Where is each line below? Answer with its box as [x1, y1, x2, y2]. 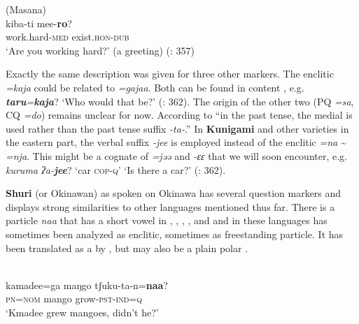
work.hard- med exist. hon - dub [6, 29, 129, 44]
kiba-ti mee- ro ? [6, 15, 72, 30]
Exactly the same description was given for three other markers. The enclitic [6, 66, 334, 81]
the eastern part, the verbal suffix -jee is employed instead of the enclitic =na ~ [6, 135, 346, 149]
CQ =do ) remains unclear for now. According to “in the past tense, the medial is [6, 108, 353, 122]
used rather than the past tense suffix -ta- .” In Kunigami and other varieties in [6, 121, 349, 135]
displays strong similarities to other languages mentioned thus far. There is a [6, 199, 335, 214]
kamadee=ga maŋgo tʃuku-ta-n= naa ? [6, 277, 168, 292]
